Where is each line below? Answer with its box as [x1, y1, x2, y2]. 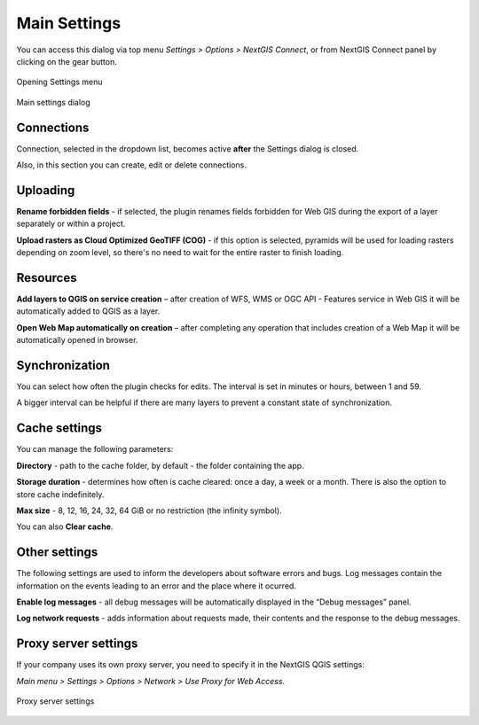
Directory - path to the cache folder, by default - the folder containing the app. [16, 460, 305, 471]
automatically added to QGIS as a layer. [16, 306, 161, 316]
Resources [16, 270, 77, 285]
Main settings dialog [16, 97, 90, 107]
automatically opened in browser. [16, 335, 138, 346]
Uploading [16, 183, 75, 198]
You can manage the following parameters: [16, 444, 174, 455]
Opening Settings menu [16, 76, 103, 88]
